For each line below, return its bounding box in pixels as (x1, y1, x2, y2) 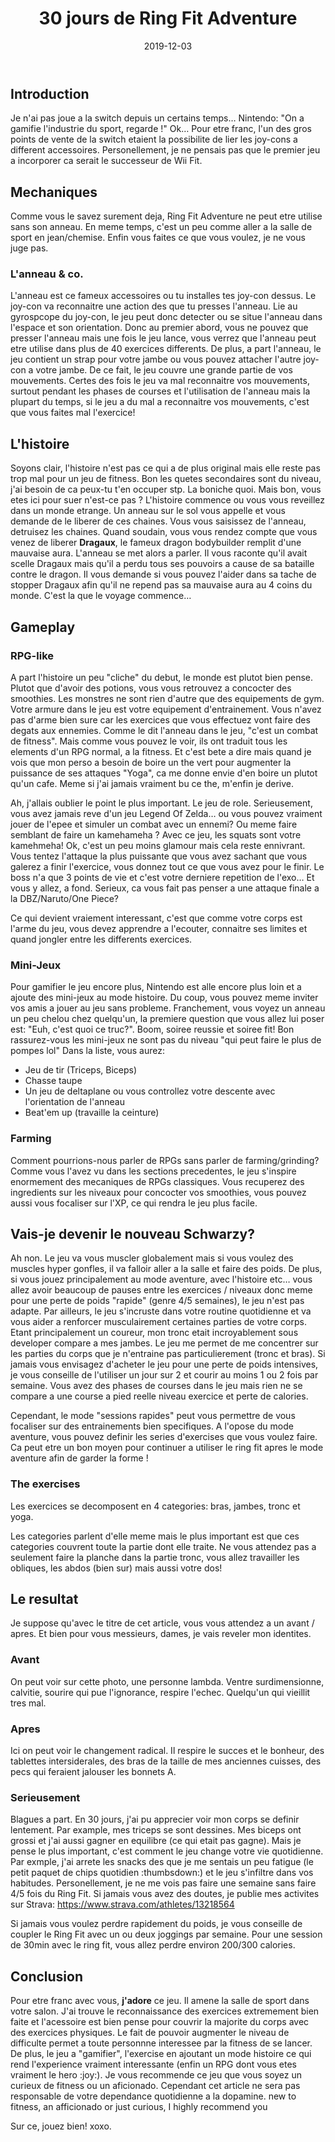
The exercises (10, 1477, 81, 1491)
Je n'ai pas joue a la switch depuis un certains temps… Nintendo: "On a (10, 112, 305, 124)
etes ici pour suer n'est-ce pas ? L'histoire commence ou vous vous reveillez (10, 494, 326, 506)
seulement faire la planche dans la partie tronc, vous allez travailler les (10, 1551, 300, 1563)
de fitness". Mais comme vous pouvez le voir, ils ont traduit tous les (10, 735, 288, 747)
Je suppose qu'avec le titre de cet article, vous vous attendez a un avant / (10, 1617, 315, 1629)
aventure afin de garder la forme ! (10, 1452, 149, 1464)
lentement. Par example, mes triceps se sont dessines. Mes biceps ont (10, 1824, 302, 1836)
